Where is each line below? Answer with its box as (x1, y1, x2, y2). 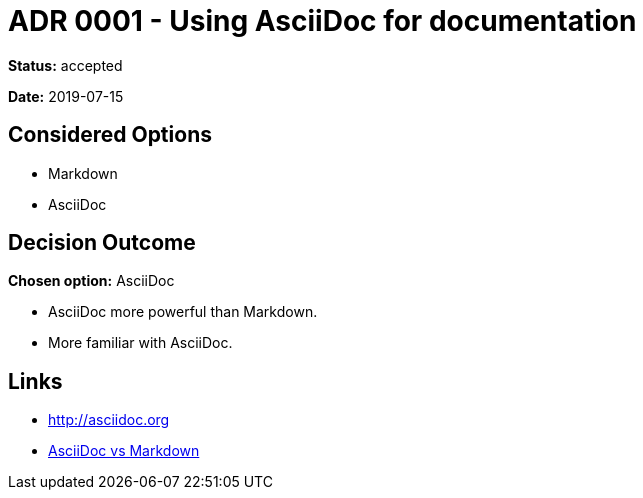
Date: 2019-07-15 (8, 87, 124, 105)
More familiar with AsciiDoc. (48, 334, 233, 352)
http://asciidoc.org (48, 411, 170, 429)
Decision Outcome (8, 230, 196, 256)
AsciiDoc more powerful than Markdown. (48, 303, 318, 321)
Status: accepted (8, 56, 123, 74)
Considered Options (8, 122, 212, 148)
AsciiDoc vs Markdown (48, 442, 200, 460)
